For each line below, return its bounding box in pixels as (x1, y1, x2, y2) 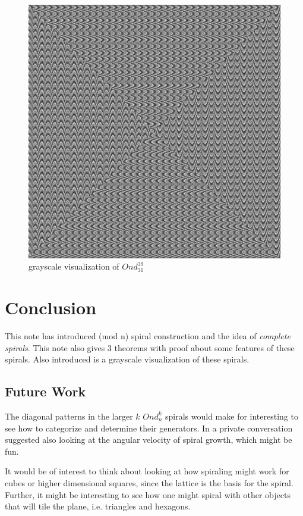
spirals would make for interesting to (165, 409, 298, 422)
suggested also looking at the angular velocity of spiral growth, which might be (5, 433, 292, 446)
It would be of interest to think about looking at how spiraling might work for (5, 465, 289, 477)
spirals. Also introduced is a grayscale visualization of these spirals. (5, 353, 250, 365)
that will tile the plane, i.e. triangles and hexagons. (5, 500, 191, 512)
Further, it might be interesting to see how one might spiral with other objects (5, 488, 291, 501)
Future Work (5, 382, 86, 401)
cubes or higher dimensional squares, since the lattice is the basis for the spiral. (5, 476, 293, 489)
